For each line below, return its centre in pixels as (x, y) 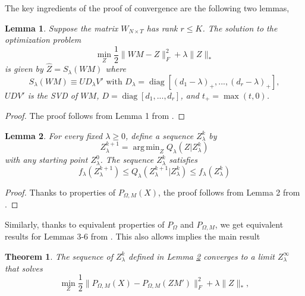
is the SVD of (53, 95)
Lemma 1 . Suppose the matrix (62, 28)
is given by (24, 69)
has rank (162, 28)
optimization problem (43, 40)
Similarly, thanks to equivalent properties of (85, 224)
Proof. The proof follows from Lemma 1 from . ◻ (95, 116)
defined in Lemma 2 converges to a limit (202, 256)
